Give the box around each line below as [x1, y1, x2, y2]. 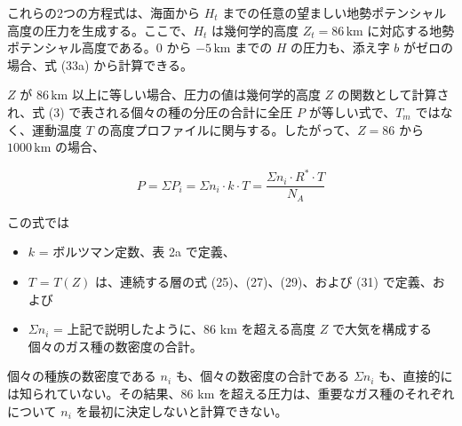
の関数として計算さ [337, 85, 450, 104]
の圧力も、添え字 [291, 38, 390, 57]
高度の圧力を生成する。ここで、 [7, 20, 194, 39]
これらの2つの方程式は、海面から [7, 4, 200, 21]
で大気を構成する [331, 319, 432, 338]
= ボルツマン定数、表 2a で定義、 [38, 242, 235, 261]
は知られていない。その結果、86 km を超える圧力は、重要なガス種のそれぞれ [7, 383, 455, 402]
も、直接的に [378, 367, 453, 385]
